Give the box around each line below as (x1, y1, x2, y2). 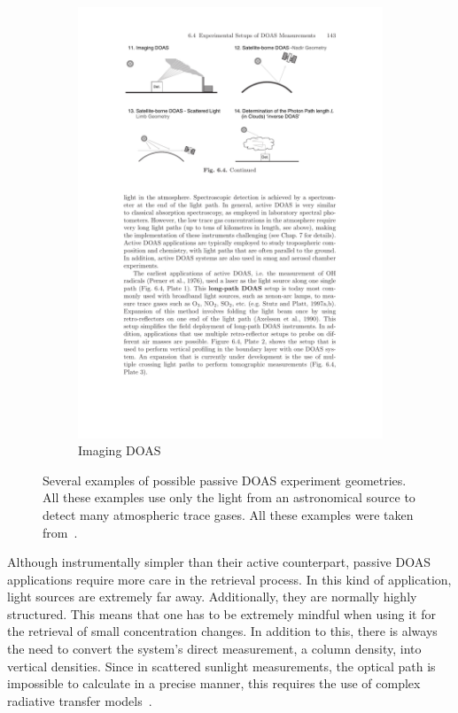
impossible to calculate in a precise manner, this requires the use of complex (7, 674, 421, 693)
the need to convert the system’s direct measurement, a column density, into (7, 639, 422, 658)
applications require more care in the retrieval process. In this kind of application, (7, 570, 452, 588)
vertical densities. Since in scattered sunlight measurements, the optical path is (7, 656, 436, 675)
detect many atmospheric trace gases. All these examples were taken (43, 505, 414, 523)
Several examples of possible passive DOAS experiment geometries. (43, 470, 407, 489)
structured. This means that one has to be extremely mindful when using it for (7, 604, 436, 623)
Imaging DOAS (78, 441, 161, 460)
